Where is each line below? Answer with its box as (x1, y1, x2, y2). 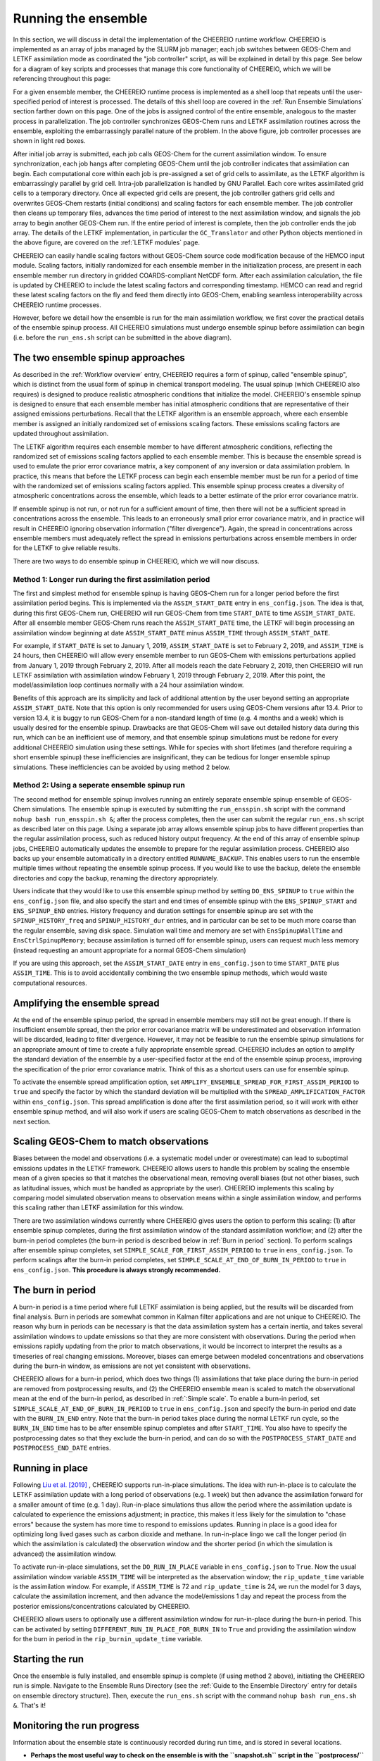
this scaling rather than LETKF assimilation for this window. (13, 1203, 184, 1212)
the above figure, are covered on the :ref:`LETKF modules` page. (13, 238, 201, 247)
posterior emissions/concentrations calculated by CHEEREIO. (13, 1602, 191, 1610)
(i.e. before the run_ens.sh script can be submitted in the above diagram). (13, 333, 232, 342)
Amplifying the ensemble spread (13, 997, 160, 1009)
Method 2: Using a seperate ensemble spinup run (13, 780, 186, 790)
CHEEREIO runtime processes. (13, 300, 101, 309)
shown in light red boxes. (13, 137, 86, 145)
